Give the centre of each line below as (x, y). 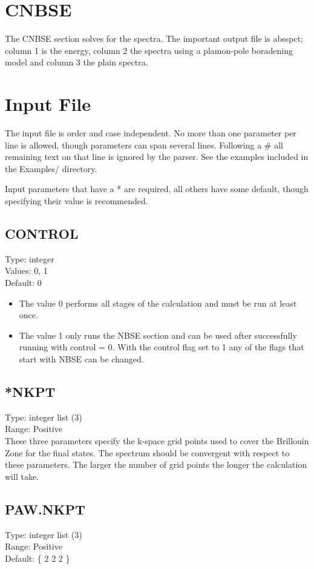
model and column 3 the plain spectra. (77, 62)
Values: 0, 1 (26, 271)
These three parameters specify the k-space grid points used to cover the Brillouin (157, 440)
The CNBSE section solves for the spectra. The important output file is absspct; (154, 38)
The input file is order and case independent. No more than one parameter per (151, 133)
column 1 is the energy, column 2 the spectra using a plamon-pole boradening (149, 50)
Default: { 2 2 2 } (38, 558)
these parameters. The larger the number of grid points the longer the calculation (156, 464)
